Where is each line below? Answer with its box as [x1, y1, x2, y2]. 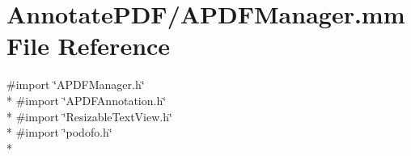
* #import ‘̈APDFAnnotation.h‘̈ [6, 91, 167, 108]
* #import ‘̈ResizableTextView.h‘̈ [6, 108, 172, 124]
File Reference [6, 29, 171, 62]
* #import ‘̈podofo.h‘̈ [6, 124, 112, 141]
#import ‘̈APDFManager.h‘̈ [6, 76, 145, 93]
